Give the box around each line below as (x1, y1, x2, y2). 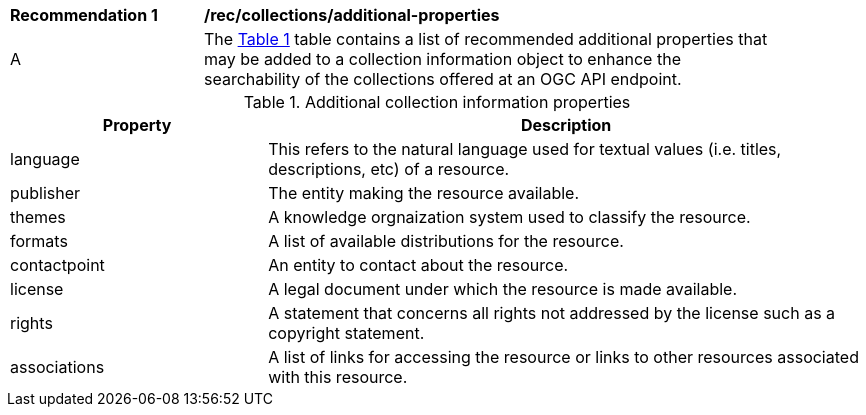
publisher (10, 183, 81, 203)
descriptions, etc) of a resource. (268, 159, 510, 179)
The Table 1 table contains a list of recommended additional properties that (204, 29, 768, 49)
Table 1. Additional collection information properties (243, 92, 631, 112)
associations (10, 357, 105, 377)
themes (10, 207, 66, 227)
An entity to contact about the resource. (268, 255, 569, 275)
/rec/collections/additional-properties (204, 5, 500, 25)
